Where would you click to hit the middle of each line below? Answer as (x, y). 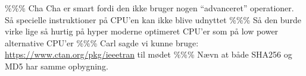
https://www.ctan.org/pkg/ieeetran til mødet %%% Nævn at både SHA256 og (149, 54)
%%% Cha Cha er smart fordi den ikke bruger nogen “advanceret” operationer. (149, 8)
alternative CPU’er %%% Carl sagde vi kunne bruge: (102, 42)
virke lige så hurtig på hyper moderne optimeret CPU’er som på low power (142, 31)
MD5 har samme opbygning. (57, 66)
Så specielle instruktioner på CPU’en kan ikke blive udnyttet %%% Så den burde (153, 19)
